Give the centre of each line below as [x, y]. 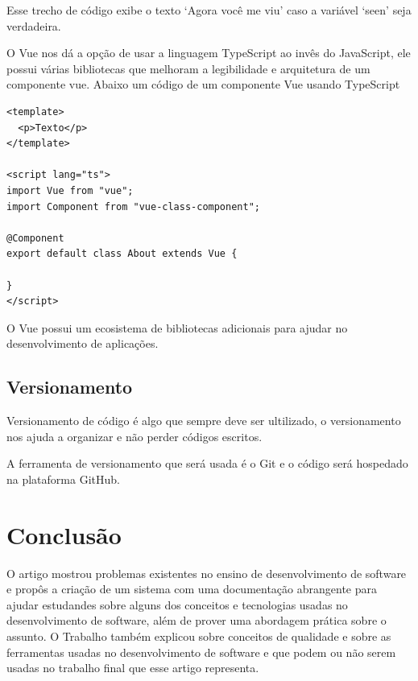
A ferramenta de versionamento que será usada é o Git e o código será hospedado [207, 463]
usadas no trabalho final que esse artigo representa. [133, 668]
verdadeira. [34, 25]
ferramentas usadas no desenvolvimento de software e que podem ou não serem [201, 652]
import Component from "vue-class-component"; [133, 206]
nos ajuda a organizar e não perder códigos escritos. [135, 436]
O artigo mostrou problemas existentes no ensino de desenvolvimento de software [207, 573]
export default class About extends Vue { [122, 254]
